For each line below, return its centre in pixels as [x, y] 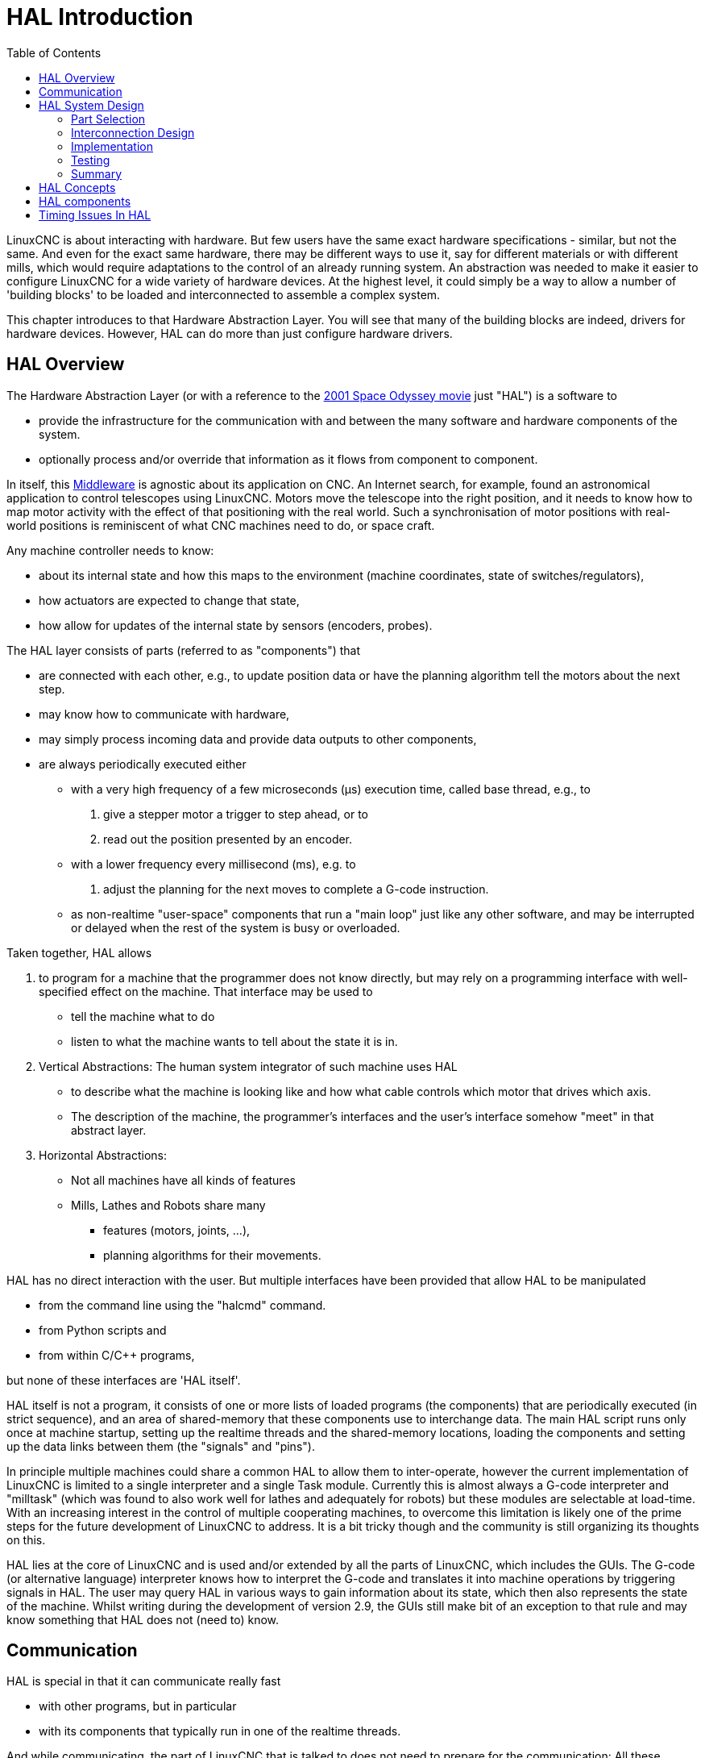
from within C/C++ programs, [117, 1355]
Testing [91, 160]
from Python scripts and [103, 1330]
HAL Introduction [100, 17]
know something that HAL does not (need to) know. [143, 1619]
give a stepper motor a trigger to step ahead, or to [236, 814]
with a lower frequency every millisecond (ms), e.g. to [214, 864]
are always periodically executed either [143, 764]
